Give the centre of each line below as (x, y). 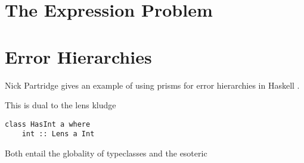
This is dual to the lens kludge (61, 105)
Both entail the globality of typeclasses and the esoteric (106, 153)
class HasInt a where (48, 124)
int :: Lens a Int (58, 134)
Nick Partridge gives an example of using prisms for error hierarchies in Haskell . (152, 85)
